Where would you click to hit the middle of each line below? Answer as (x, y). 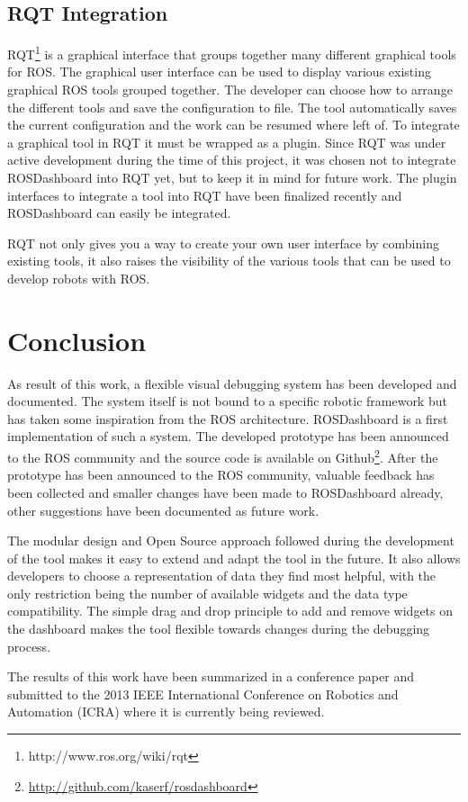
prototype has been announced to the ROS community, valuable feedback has (221, 475)
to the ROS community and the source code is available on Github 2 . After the (223, 456)
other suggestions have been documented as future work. (163, 510)
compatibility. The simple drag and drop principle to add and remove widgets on (230, 611)
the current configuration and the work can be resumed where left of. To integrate (234, 125)
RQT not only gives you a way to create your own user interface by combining (223, 243)
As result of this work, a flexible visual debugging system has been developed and (232, 383)
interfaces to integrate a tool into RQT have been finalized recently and (205, 195)
